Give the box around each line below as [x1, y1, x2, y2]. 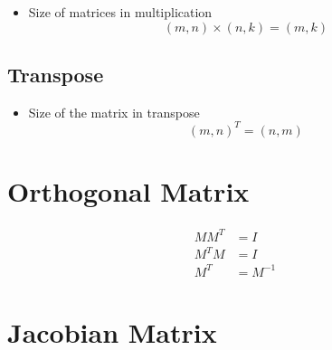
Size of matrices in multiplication [28, 3, 213, 21]
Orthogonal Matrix [7, 173, 250, 210]
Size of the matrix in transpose [28, 102, 200, 121]
